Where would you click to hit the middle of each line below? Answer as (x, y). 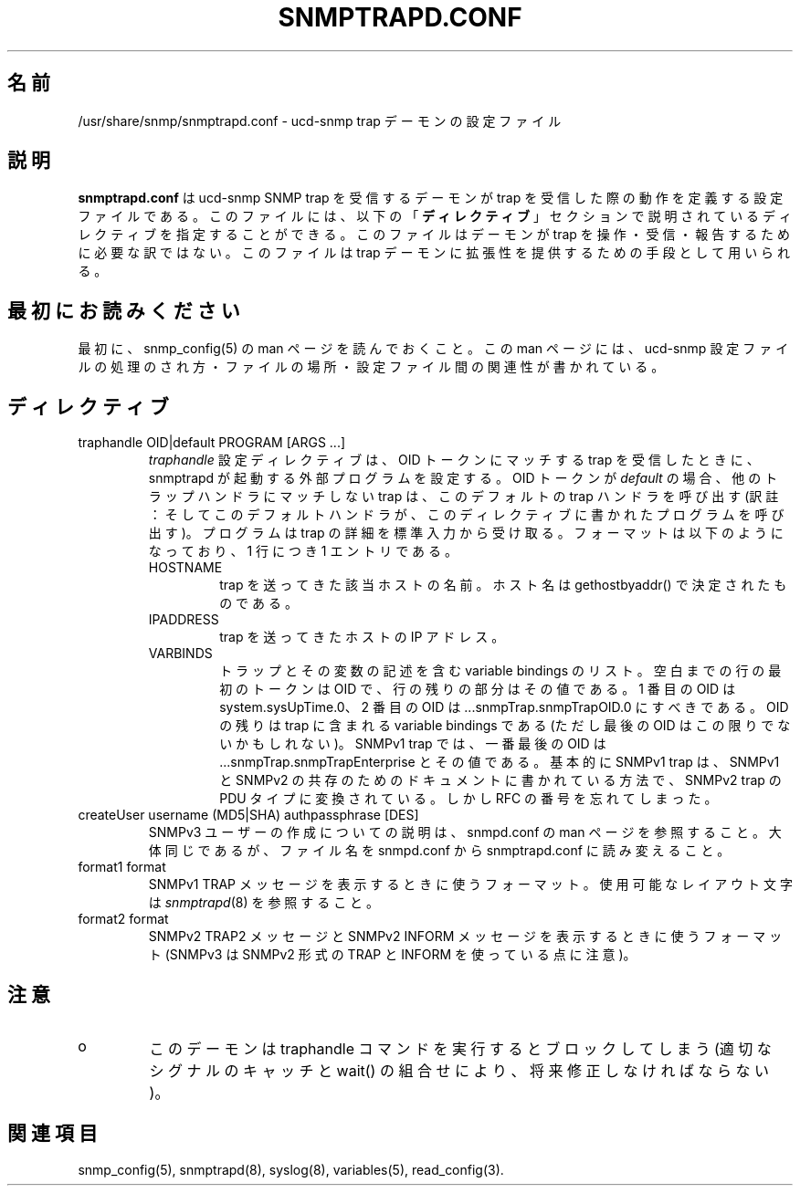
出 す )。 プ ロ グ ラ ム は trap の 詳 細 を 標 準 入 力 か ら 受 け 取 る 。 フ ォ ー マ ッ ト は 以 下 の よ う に (466, 533)
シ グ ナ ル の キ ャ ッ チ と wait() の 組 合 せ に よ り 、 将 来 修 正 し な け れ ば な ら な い (459, 1070)
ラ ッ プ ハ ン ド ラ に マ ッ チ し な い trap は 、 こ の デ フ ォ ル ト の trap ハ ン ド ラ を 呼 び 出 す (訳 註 (463, 497)
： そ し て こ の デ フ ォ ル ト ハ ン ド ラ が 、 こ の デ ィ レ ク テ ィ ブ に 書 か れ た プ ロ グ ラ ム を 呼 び (466, 515)
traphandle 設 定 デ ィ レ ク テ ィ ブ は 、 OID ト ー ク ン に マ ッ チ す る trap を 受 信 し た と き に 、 (454, 460)
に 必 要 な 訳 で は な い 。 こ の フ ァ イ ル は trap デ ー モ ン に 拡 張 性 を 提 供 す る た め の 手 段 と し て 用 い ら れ (434, 253)
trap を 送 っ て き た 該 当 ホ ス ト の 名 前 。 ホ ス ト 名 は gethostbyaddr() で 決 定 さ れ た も (503, 585)
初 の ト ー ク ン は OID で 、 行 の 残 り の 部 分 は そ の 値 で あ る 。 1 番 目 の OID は (478, 689)
